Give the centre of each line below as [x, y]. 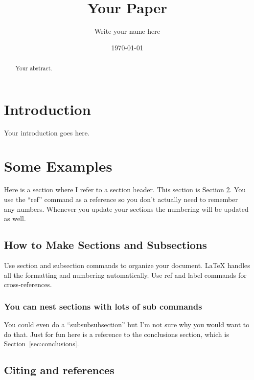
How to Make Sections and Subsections [105, 245]
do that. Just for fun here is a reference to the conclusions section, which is [116, 334]
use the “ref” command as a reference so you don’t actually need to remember [121, 199]
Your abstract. [34, 68]
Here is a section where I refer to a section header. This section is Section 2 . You [125, 190]
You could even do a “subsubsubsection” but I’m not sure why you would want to [127, 324]
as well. [15, 218]
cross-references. [28, 284]
